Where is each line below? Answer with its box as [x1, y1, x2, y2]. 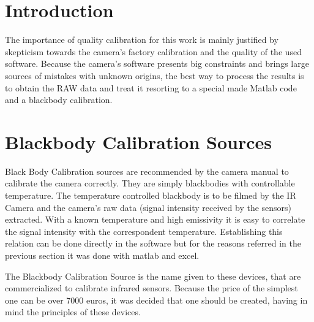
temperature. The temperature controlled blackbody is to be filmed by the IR [5, 189, 296, 201]
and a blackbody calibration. [5, 93, 113, 106]
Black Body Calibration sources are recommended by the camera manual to [5, 164, 289, 177]
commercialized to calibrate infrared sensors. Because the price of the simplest [5, 282, 298, 294]
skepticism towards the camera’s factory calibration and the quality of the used [5, 45, 302, 58]
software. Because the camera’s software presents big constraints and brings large [5, 57, 309, 70]
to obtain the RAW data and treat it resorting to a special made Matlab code [5, 81, 297, 94]
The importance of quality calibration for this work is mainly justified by [5, 33, 278, 46]
